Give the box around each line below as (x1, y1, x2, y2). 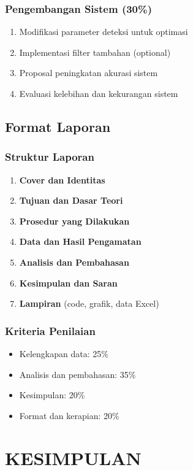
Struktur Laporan (5, 149, 94, 164)
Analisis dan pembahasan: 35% (19, 368, 136, 380)
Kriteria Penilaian (5, 323, 96, 338)
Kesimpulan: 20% (19, 388, 85, 401)
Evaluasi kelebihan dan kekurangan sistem (19, 87, 178, 99)
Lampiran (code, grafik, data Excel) (19, 297, 159, 310)
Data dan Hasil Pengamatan (19, 235, 142, 248)
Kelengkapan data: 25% (19, 347, 108, 360)
